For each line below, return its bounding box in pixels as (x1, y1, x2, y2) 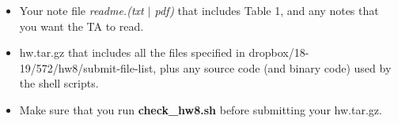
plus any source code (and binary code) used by (159, 59, 392, 76)
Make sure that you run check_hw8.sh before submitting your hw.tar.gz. (19, 101, 382, 117)
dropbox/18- (248, 44, 309, 61)
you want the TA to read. (19, 17, 144, 34)
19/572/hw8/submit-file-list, (19, 59, 157, 76)
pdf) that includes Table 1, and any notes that (154, 2, 379, 18)
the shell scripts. (19, 75, 99, 91)
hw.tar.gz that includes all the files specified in (19, 44, 245, 61)
